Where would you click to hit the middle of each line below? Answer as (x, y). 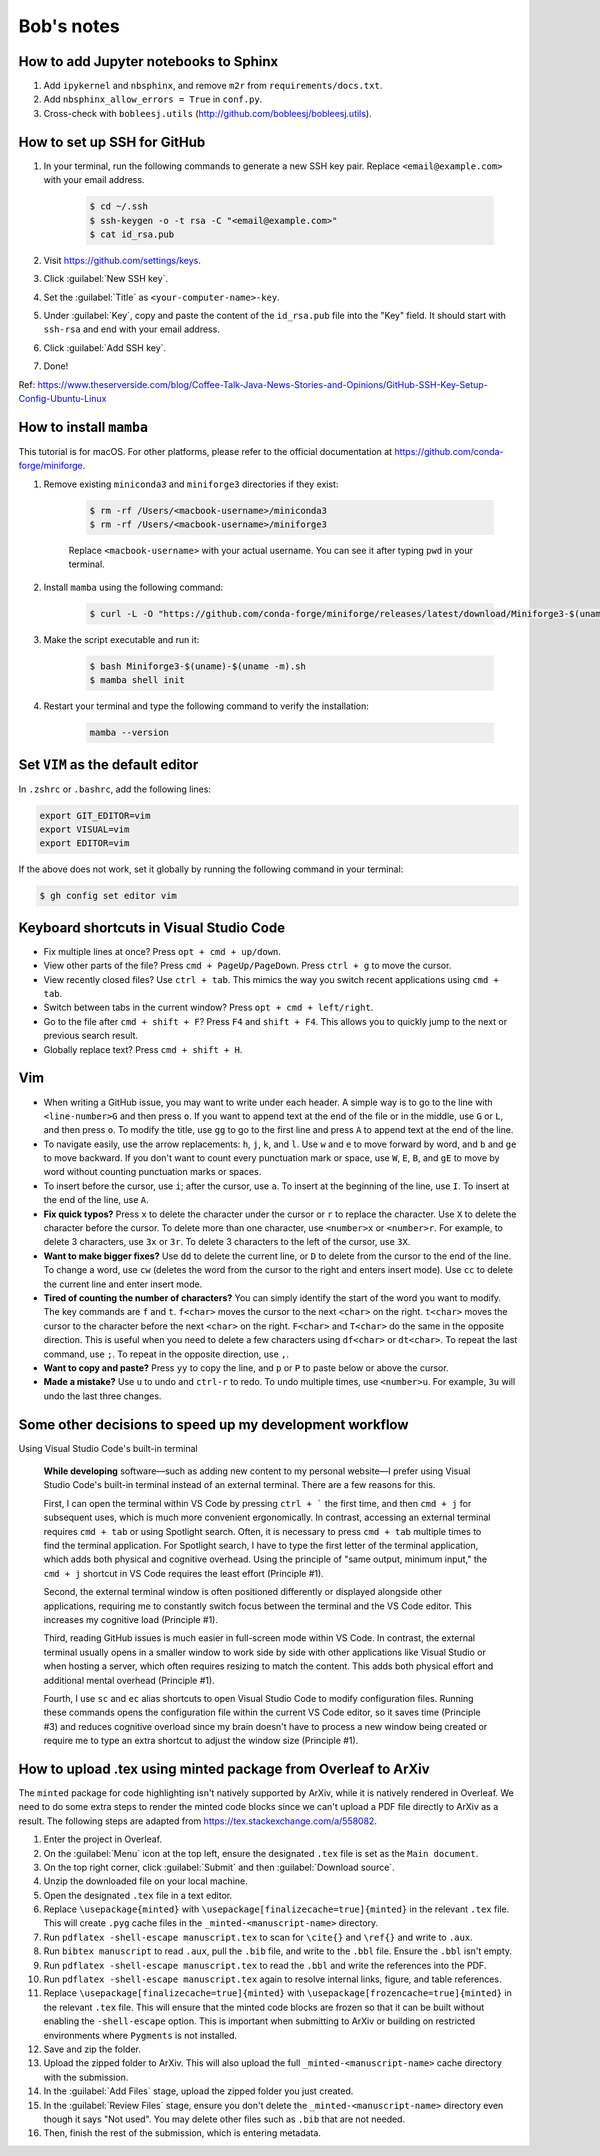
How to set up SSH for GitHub (112, 141)
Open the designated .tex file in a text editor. (138, 1895)
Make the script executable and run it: (121, 639)
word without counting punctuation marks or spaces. (152, 1172)
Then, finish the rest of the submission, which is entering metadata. (182, 2133)
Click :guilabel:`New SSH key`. (106, 279)
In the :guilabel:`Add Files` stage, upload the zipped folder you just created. (198, 2091)
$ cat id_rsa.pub (132, 234)
